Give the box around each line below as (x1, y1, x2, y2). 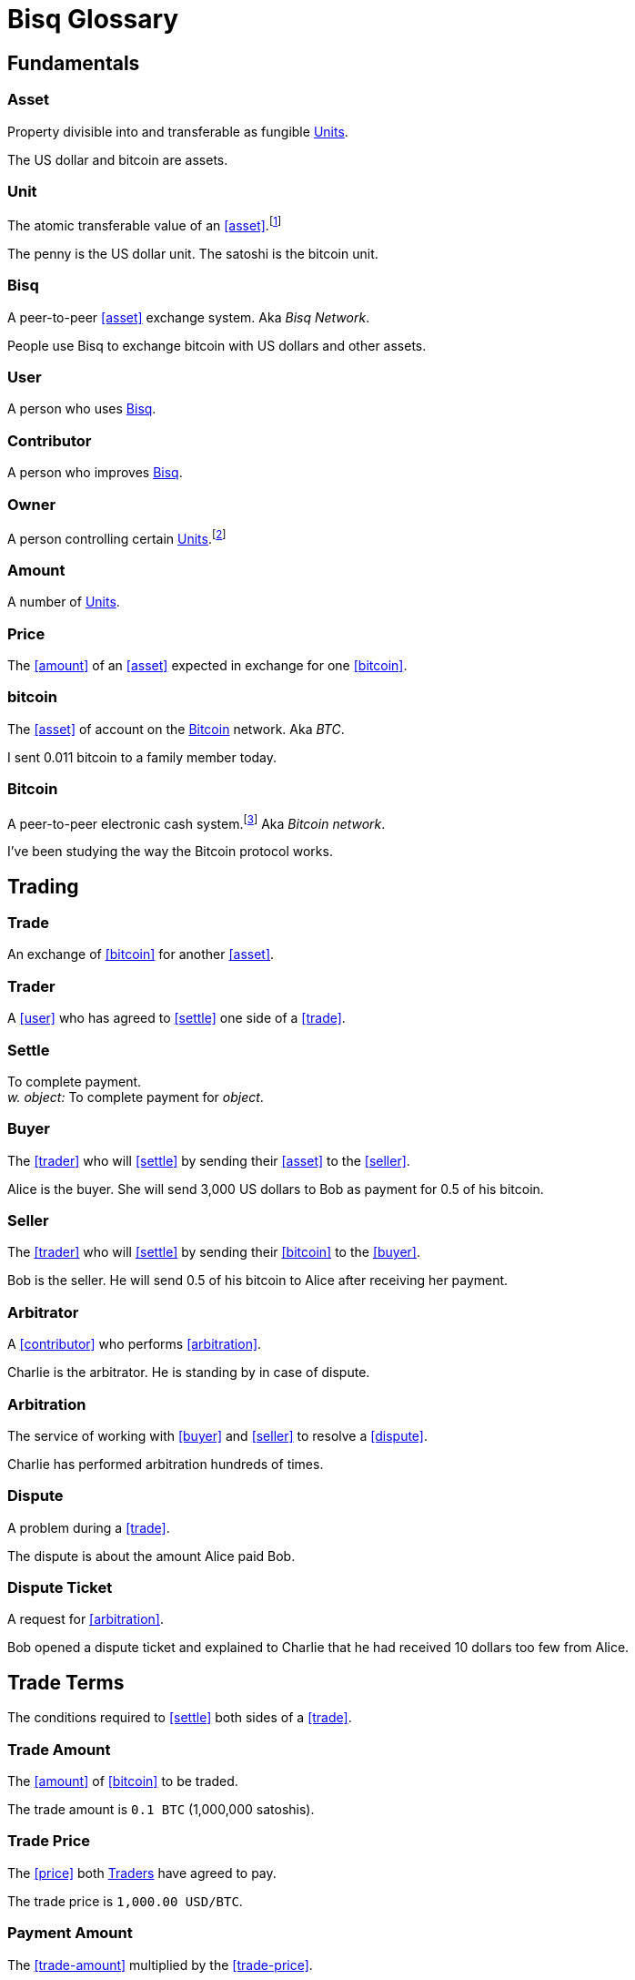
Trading (7, 874, 79, 898)
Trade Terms (7, 1670, 125, 1694)
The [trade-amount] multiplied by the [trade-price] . (7, 1956, 313, 1973)
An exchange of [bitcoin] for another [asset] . (7, 946, 275, 963)
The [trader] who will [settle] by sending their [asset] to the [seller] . (7, 1152, 410, 1169)
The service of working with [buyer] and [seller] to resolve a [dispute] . (7, 1427, 428, 1444)
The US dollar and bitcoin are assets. (7, 151, 228, 168)
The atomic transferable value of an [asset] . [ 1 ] (7, 215, 282, 233)
